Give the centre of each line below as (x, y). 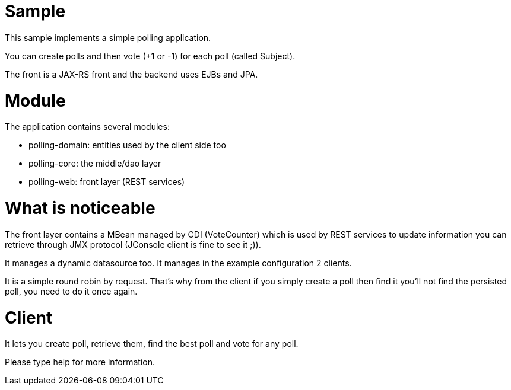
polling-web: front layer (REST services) (107, 182)
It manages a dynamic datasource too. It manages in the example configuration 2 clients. (178, 263)
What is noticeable (80, 208)
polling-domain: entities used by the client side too (127, 145)
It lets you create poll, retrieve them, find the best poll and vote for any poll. (152, 344)
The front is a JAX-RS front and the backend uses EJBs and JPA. (131, 74)
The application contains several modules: (87, 127)
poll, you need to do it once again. (71, 291)
